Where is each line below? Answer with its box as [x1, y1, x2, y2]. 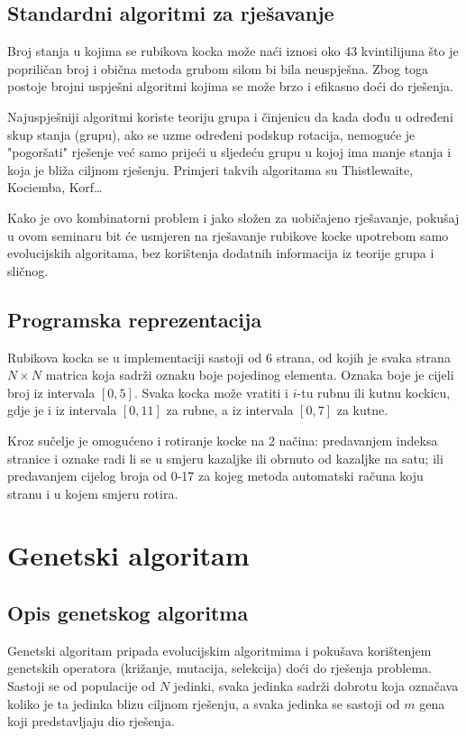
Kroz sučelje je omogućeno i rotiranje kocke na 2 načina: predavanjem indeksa [7, 430, 438, 449]
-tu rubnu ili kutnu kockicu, [297, 382, 451, 401]
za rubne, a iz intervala [166, 400, 294, 419]
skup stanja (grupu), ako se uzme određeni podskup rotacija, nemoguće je [7, 124, 416, 143]
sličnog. [7, 261, 49, 280]
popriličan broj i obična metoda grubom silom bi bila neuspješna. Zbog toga [7, 59, 429, 78]
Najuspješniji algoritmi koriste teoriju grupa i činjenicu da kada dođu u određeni [7, 106, 453, 125]
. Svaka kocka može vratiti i [133, 382, 289, 401]
